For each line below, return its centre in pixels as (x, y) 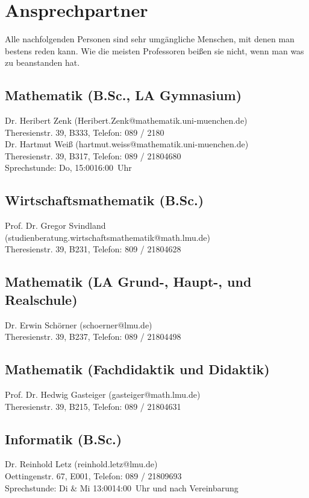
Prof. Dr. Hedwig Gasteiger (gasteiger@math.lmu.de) (103, 394)
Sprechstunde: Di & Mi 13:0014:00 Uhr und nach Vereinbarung (122, 487)
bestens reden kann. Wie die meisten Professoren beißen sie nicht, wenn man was (154, 50)
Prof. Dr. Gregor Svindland (55, 225)
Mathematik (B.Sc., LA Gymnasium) (123, 95)
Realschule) (41, 299)
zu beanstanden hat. (42, 62)
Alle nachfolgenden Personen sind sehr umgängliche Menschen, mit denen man (150, 39)
